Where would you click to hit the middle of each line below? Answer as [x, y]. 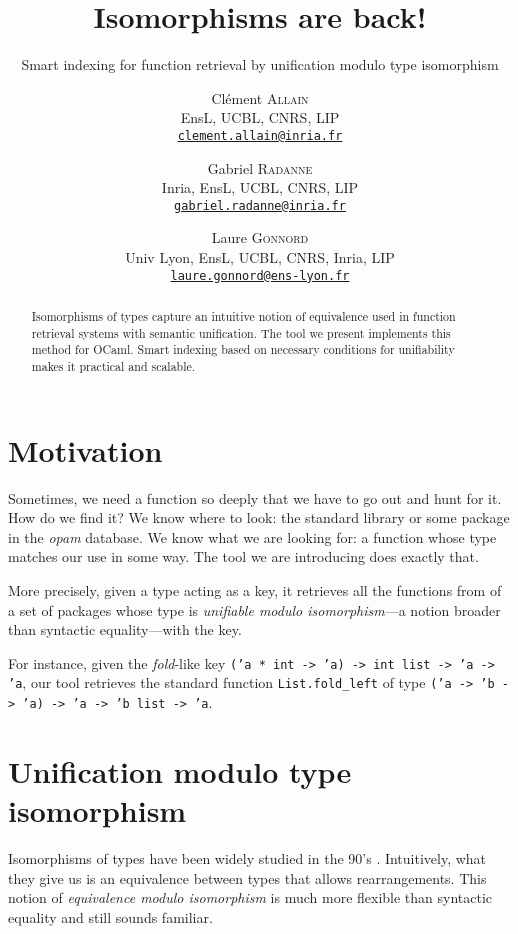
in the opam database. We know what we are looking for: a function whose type [252, 536]
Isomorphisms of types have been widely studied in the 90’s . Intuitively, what [247, 858]
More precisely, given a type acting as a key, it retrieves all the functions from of [255, 589]
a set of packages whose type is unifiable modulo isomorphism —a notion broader [254, 609]
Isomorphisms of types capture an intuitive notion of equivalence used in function [243, 316]
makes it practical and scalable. [113, 366]
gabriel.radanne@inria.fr [260, 205]
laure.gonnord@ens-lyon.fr [260, 275]
